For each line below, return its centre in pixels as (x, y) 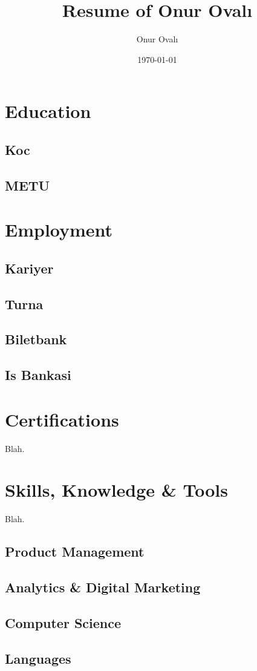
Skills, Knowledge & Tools (117, 490)
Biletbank (36, 339)
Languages (38, 658)
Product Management (75, 552)
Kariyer (29, 268)
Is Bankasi (38, 375)
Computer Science (63, 622)
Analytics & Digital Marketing (103, 587)
